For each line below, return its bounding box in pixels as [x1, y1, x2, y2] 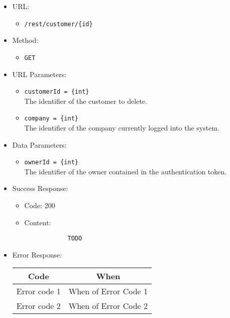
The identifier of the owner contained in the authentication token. [24, 166, 227, 176]
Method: [12, 35, 39, 45]
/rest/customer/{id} [24, 20, 93, 28]
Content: [24, 217, 51, 227]
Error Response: [12, 249, 62, 260]
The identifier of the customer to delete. [24, 95, 147, 106]
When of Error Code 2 [68, 300, 148, 312]
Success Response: [12, 183, 68, 194]
